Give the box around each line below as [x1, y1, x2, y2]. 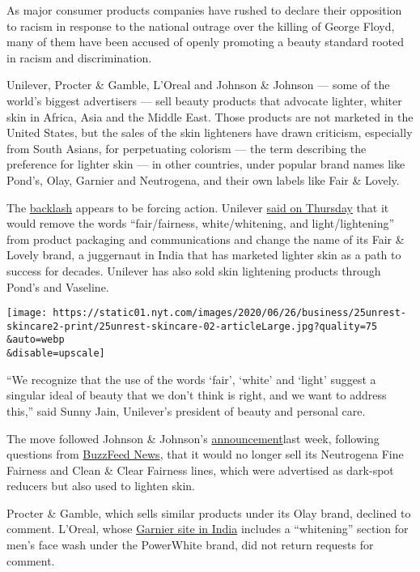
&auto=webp [6, 334, 65, 346]
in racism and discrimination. [6, 49, 152, 66]
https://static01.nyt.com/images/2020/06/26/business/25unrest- [53, 307, 406, 319]
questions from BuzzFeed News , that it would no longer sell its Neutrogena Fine [6, 446, 404, 463]
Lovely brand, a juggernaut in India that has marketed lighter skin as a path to [6, 246, 401, 263]
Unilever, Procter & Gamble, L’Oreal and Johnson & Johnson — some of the [6, 76, 390, 93]
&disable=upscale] [6, 348, 105, 360]
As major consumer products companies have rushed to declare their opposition [6, 2, 402, 18]
